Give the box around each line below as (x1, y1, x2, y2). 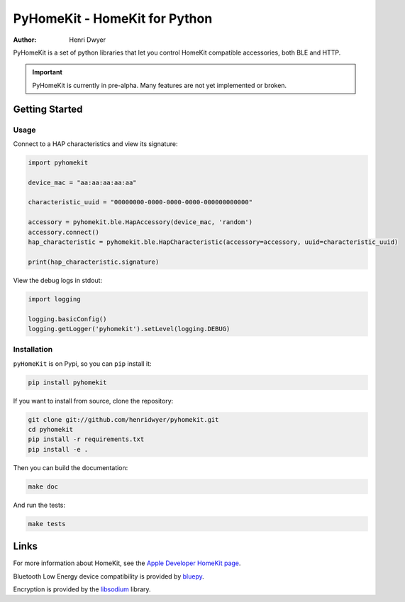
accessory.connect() (28, 228, 99, 236)
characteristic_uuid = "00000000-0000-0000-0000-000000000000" (28, 199, 253, 206)
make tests (28, 520, 66, 528)
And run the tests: (13, 501, 66, 509)
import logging (28, 295, 81, 303)
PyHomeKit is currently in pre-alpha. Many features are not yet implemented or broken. (32, 81, 287, 89)
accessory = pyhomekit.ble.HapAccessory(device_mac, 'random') (28, 218, 253, 226)
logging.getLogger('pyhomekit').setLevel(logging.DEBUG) (28, 325, 231, 333)
